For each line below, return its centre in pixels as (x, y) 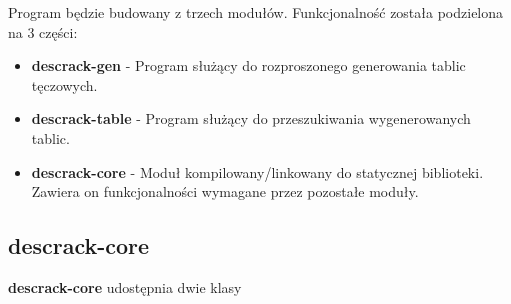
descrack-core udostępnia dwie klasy (125, 286)
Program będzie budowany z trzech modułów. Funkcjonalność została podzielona (256, 12)
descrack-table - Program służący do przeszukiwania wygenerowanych (251, 118)
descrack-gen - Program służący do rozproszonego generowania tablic (248, 65)
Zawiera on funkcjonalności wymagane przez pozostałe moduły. (225, 191)
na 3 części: (43, 31)
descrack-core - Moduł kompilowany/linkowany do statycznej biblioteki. (257, 171)
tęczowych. (64, 84)
